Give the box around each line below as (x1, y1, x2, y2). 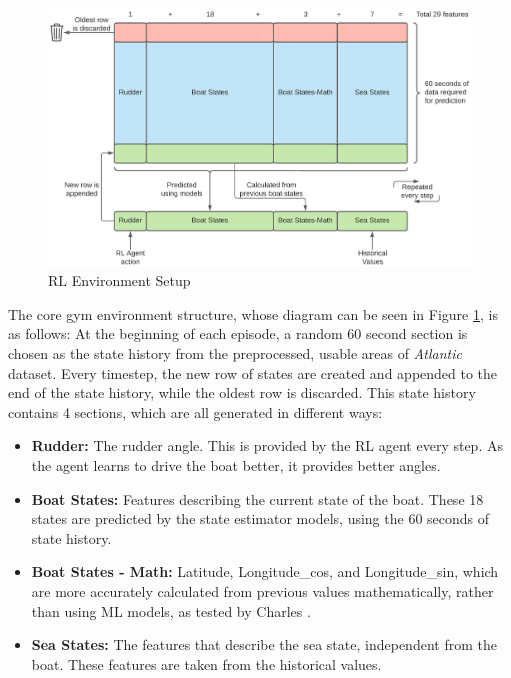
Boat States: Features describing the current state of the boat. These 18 (31, 488, 484, 509)
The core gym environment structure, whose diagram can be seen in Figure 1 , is (8, 303, 498, 324)
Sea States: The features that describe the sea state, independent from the (31, 634, 497, 655)
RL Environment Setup (48, 270, 191, 291)
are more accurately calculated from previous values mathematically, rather (31, 580, 494, 601)
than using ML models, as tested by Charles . (31, 600, 311, 621)
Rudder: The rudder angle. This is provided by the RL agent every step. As (31, 435, 503, 456)
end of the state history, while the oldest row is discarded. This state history (8, 382, 476, 403)
